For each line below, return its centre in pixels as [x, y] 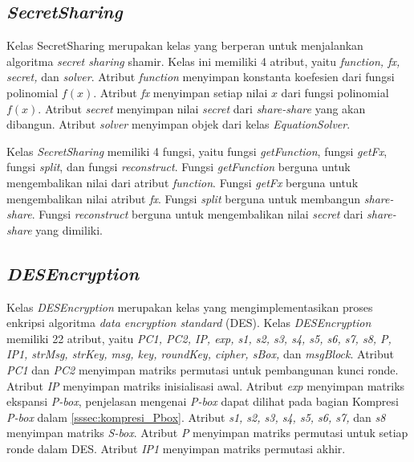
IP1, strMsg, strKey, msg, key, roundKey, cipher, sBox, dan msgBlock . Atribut [201, 354]
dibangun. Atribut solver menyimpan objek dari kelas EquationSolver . [179, 124]
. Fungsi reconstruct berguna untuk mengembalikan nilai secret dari [197, 214]
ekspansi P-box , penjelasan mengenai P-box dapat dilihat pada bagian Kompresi [203, 401]
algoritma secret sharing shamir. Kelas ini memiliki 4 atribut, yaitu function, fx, [203, 61]
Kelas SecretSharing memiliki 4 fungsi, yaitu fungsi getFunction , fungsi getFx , [197, 151]
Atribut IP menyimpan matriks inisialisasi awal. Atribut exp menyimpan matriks [206, 385]
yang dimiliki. [69, 229]
